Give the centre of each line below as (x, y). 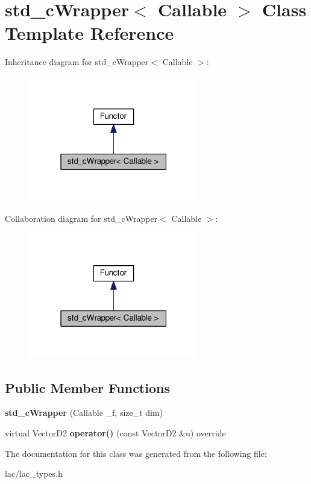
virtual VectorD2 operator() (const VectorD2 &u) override (115, 433)
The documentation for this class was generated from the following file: (136, 453)
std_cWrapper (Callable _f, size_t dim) (84, 413)
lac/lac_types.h (34, 473)
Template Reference (90, 33)
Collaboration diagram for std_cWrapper (81, 218)
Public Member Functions (87, 387)
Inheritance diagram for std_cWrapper (77, 62)
